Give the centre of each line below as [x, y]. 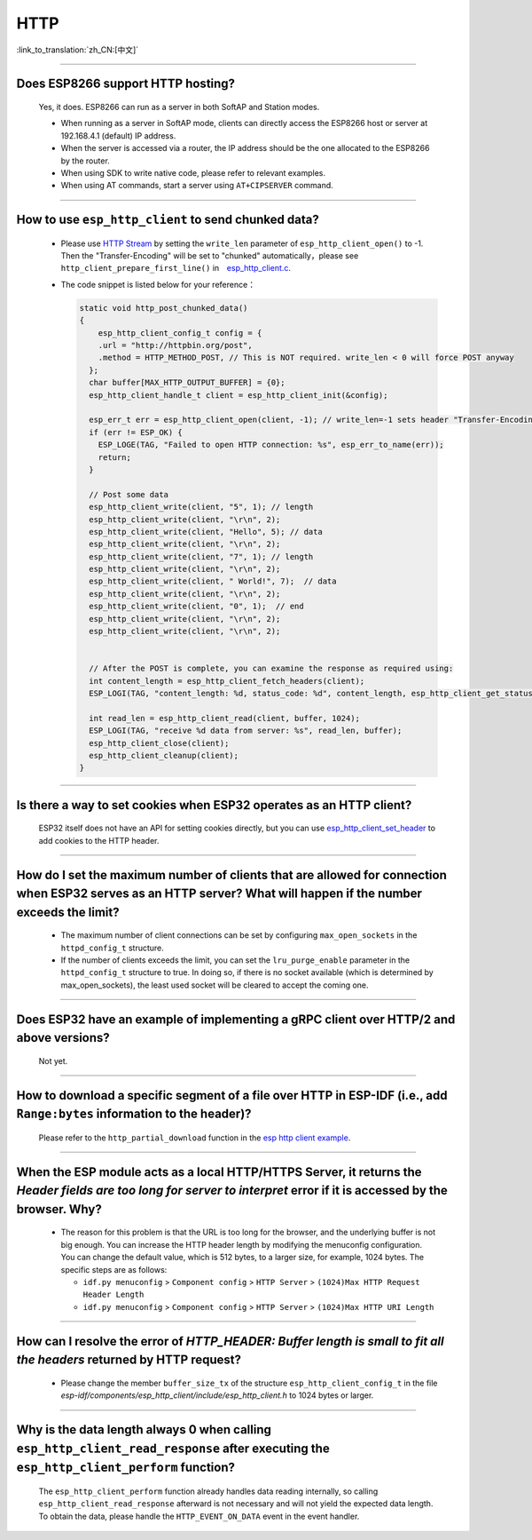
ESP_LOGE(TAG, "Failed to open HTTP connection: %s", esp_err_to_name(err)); [271, 445]
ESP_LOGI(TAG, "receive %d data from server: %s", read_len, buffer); [246, 731]
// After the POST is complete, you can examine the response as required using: [271, 669]
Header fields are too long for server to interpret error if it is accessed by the [232, 1191]
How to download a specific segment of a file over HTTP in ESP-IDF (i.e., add [232, 1095]
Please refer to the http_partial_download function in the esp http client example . [195, 1138]
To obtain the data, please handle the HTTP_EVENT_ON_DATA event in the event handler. [199, 1516]
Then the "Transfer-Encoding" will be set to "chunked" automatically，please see [210, 256]
